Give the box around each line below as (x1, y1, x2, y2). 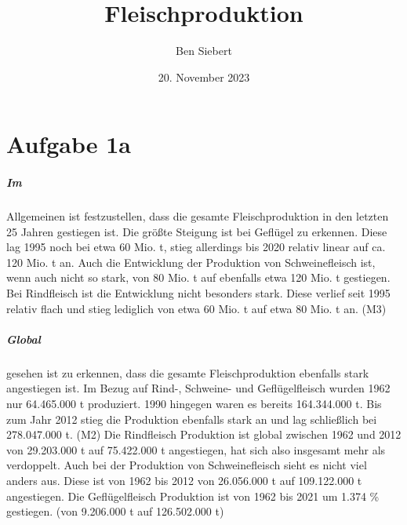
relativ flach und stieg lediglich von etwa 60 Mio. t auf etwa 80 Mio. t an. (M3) (6, 300, 387, 316)
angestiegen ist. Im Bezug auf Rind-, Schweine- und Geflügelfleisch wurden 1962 (6, 380, 391, 396)
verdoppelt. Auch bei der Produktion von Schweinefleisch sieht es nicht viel (6, 457, 367, 473)
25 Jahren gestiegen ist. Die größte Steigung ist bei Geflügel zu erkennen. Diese (6, 223, 387, 239)
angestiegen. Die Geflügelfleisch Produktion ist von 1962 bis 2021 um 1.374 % (6, 487, 380, 504)
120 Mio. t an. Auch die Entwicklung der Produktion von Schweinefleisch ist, (6, 253, 376, 270)
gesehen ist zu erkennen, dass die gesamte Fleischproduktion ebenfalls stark (6, 364, 369, 381)
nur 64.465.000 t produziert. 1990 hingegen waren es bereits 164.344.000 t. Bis (6, 395, 382, 411)
